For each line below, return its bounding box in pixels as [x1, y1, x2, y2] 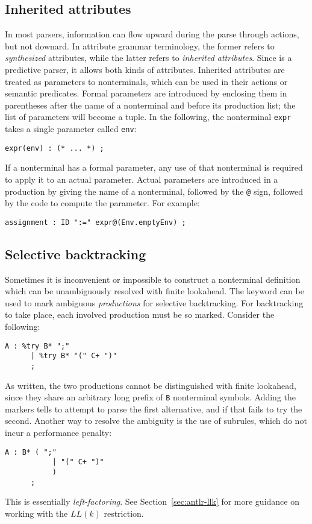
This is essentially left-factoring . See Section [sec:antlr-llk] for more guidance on [5, 495, 299, 508]
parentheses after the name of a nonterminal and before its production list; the [5, 98, 296, 111]
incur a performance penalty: [5, 426, 112, 438]
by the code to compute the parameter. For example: [5, 197, 200, 209]
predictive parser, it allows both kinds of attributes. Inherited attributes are [5, 63, 285, 75]
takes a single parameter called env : [5, 122, 137, 135]
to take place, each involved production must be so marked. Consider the [5, 308, 275, 321]
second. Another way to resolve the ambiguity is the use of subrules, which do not [5, 414, 307, 427]
